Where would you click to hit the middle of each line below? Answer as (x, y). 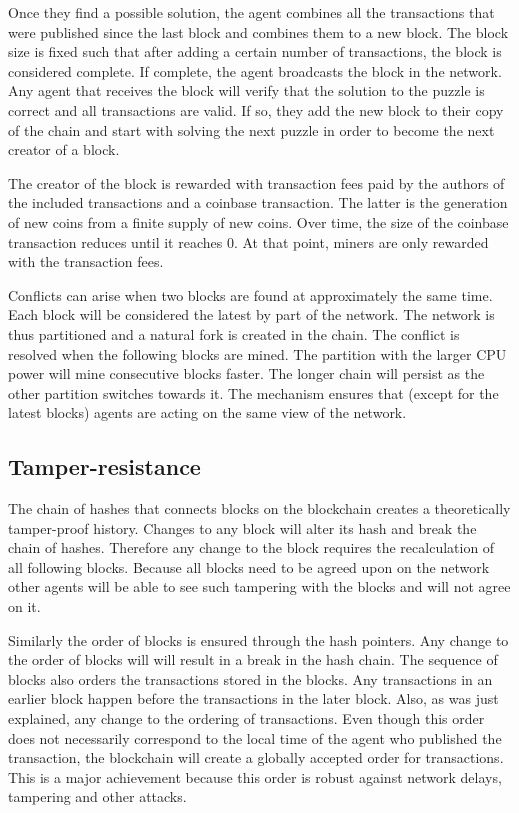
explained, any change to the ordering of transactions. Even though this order (246, 718)
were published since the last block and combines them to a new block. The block (258, 31)
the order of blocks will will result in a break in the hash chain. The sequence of (253, 659)
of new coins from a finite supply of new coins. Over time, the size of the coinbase (258, 221)
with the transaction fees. (86, 261)
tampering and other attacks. (97, 796)
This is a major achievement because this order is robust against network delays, (255, 776)
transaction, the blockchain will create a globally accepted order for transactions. (256, 757)
